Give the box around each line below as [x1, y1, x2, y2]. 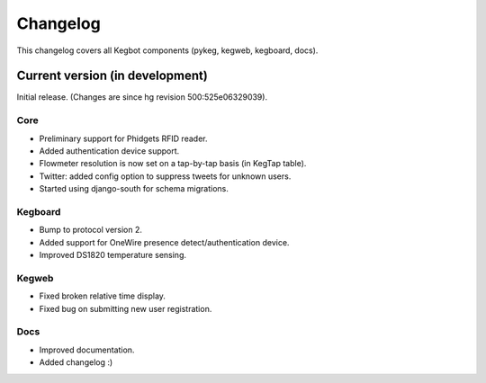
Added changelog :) [39, 357, 113, 368]
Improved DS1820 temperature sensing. [39, 250, 186, 261]
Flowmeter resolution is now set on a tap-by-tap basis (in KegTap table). [39, 158, 307, 169]
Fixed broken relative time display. [39, 290, 166, 301]
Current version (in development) [16, 68, 209, 84]
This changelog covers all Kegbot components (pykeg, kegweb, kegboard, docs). [16, 45, 319, 56]
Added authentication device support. [39, 145, 180, 156]
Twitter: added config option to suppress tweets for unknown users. [39, 171, 292, 182]
